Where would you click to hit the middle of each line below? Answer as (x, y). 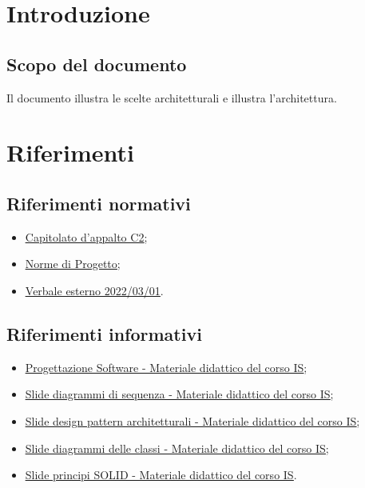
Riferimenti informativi (104, 333)
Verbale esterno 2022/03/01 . (94, 290)
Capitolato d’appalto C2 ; (86, 236)
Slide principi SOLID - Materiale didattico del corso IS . (161, 475)
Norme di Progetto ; (73, 264)
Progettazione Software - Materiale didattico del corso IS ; (166, 367)
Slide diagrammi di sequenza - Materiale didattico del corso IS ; (179, 394)
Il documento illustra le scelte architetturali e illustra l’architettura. (172, 97)
